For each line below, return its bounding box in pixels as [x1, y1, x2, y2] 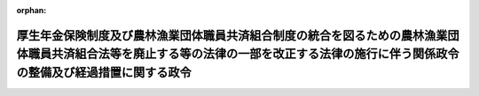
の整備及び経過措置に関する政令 [16, 65, 192, 79]
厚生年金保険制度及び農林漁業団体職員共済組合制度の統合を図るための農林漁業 [16, 27, 448, 43]
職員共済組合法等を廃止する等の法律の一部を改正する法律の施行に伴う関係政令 [27, 47, 459, 62]
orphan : [16, 5, 47, 15]
